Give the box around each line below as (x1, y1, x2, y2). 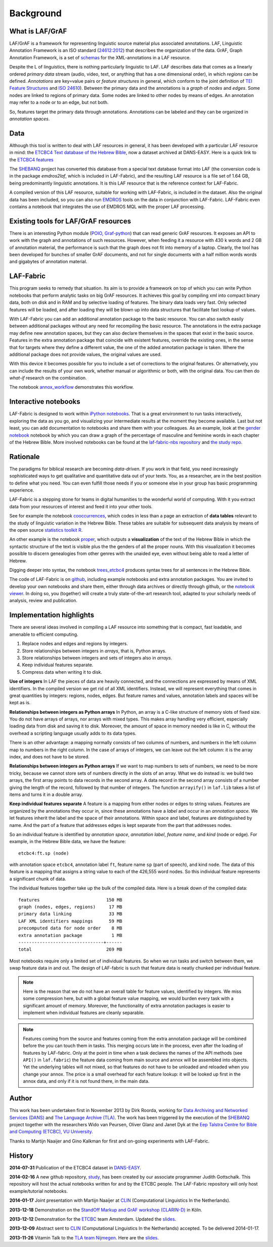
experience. (9, 487, 34, 493)
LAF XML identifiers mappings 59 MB (18, 918, 122, 924)
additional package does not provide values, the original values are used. (9, 351, 162, 357)
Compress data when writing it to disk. (22, 669, 103, 675)
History (9, 1151, 34, 1160)
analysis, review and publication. (9, 598, 78, 604)
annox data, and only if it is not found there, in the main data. (23, 1078, 150, 1084)
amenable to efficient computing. (9, 631, 78, 637)
